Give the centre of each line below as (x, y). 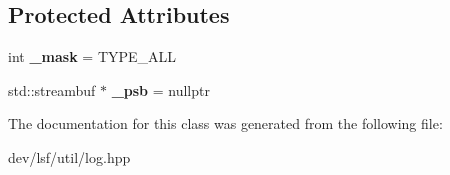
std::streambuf (52, 89)
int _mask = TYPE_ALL (92, 56)
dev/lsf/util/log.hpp (69, 156)
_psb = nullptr (160, 89)
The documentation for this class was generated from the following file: (225, 123)
